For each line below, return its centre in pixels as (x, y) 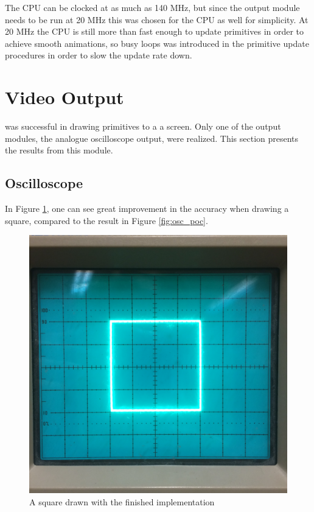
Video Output (65, 97)
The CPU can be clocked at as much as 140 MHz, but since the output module (152, 7)
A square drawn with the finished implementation (122, 501)
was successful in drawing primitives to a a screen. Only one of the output (143, 126)
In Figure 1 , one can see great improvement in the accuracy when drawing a (147, 209)
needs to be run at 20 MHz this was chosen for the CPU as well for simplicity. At (157, 19)
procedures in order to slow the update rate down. (99, 55)
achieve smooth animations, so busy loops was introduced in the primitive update (157, 43)
